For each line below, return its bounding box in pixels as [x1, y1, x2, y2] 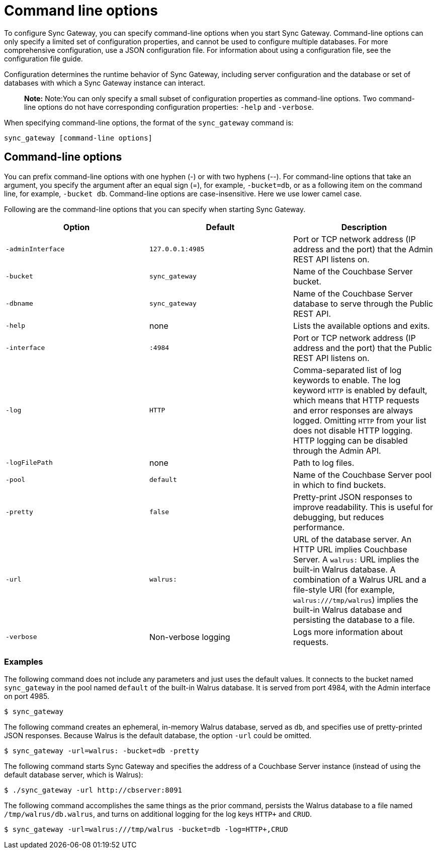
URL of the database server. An [293, 534, 412, 544]
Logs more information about [293, 626, 403, 637]
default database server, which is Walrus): [4, 770, 143, 779]
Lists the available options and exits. [293, 320, 430, 331]
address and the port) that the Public [293, 342, 432, 353]
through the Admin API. [293, 445, 381, 456]
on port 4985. [4, 692, 49, 701]
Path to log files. [293, 457, 355, 468]
